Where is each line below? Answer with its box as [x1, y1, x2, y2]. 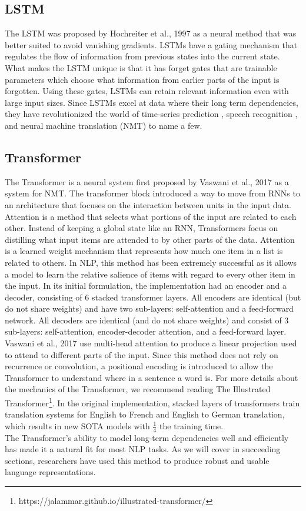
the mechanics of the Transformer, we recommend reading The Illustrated [5, 383, 271, 395]
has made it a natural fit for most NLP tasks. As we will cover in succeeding [5, 443, 281, 455]
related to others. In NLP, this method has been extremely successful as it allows [5, 256, 297, 268]
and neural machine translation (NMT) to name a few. [5, 119, 202, 131]
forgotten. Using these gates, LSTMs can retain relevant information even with [5, 85, 289, 97]
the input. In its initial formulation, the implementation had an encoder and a [5, 279, 287, 292]
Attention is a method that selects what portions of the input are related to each [5, 210, 297, 222]
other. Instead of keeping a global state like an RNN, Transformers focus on [5, 222, 278, 234]
